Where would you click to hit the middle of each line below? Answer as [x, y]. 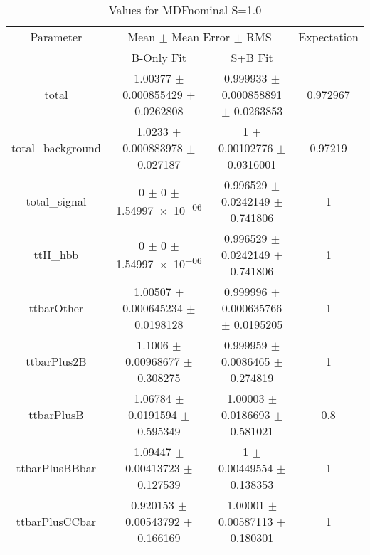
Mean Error [201, 37]
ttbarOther [56, 308]
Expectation [328, 37]
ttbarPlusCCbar [56, 521]
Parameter [56, 37]
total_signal [56, 201]
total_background [56, 148]
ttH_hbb [56, 254]
